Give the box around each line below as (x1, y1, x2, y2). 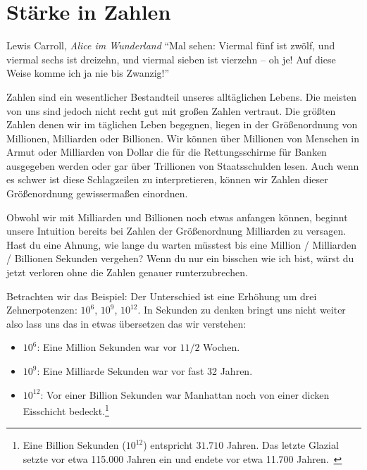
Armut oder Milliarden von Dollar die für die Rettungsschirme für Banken (6, 144, 327, 159)
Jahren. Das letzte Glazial (226, 438, 339, 452)
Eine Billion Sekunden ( (23, 438, 126, 452)
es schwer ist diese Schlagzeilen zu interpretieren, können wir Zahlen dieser (6, 172, 328, 187)
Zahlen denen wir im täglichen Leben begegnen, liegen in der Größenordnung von (6, 117, 358, 132)
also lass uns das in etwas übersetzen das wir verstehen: (6, 316, 247, 330)
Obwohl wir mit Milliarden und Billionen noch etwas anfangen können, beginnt (6, 209, 348, 224)
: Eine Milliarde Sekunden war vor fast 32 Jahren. (37, 364, 253, 378)
